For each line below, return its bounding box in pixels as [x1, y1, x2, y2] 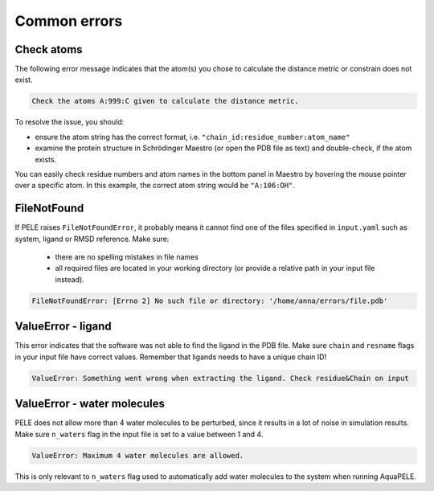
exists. [35, 154, 57, 164]
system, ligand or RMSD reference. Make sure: [14, 234, 170, 243]
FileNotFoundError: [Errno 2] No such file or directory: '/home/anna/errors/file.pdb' [31, 296, 388, 305]
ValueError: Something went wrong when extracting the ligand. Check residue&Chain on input [31, 374, 409, 383]
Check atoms [14, 43, 84, 56]
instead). [55, 274, 84, 284]
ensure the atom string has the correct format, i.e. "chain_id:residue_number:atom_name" [35, 132, 350, 141]
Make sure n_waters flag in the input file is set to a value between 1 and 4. [14, 429, 264, 439]
